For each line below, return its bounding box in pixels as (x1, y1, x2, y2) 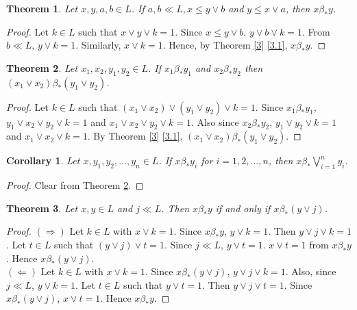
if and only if (215, 201, 271, 215)
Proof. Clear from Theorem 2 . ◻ (6, 178, 144, 192)
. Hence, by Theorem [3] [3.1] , (162, 38, 288, 52)
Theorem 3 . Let (6, 201, 78, 215)
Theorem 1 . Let (6, 1, 78, 15)
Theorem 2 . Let (6, 60, 78, 75)
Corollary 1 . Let (6, 153, 80, 168)
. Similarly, (75, 38, 121, 52)
